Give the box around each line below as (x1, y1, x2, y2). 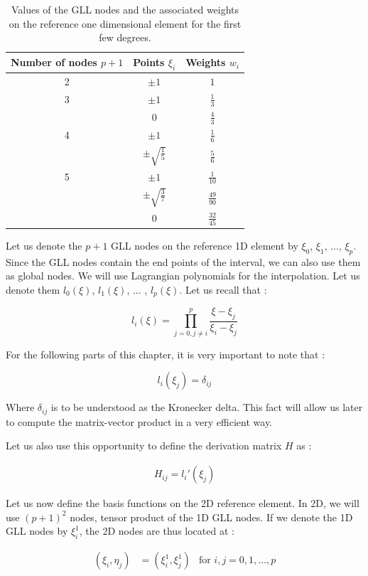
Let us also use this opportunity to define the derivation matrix (6, 438, 282, 453)
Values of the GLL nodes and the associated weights (11, 2, 239, 16)
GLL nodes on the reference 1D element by (111, 238, 298, 252)
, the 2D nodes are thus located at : (79, 523, 234, 538)
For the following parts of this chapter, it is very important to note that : (6, 346, 325, 361)
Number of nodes (11, 55, 97, 70)
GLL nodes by (6, 523, 68, 538)
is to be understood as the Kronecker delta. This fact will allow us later (50, 400, 363, 415)
